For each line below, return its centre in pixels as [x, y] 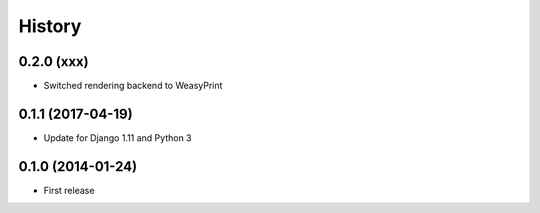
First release [69, 190]
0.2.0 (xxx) [53, 61]
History [50, 26]
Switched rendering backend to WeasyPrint [133, 86]
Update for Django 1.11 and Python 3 [117, 137]
